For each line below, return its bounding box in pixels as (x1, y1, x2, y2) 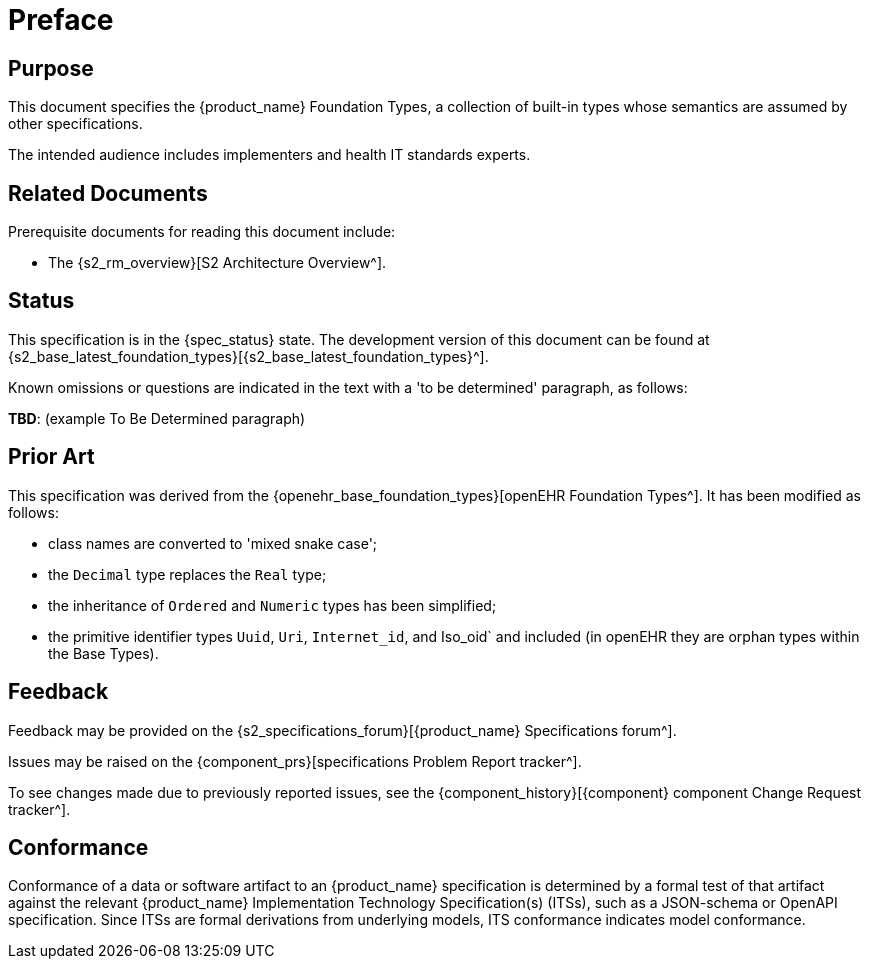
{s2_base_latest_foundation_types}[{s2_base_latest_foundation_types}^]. (8, 347, 489, 365)
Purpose (8, 55, 94, 81)
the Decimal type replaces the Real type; (48, 565, 327, 583)
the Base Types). (48, 644, 159, 662)
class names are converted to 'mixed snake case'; (48, 534, 378, 552)
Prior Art (8, 444, 95, 470)
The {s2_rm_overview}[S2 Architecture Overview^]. (48, 254, 387, 272)
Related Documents (8, 180, 208, 206)
